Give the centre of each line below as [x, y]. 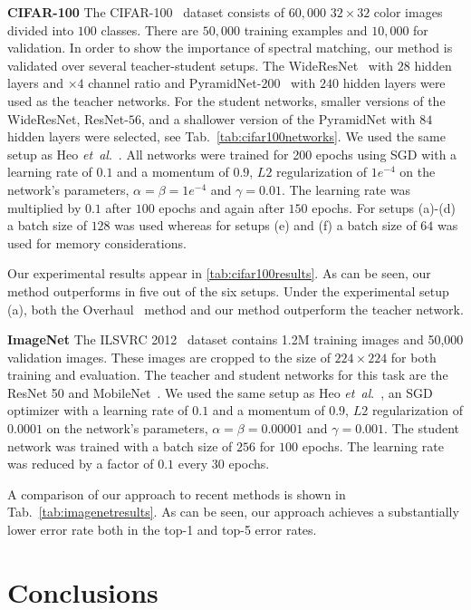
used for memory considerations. [97, 242]
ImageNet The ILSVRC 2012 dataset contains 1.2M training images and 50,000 [235, 339]
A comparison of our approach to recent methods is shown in [177, 494]
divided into [41, 29]
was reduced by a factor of [81, 464]
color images [408, 12]
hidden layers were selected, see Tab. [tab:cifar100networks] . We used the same [226, 136]
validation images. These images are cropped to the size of [169, 357]
